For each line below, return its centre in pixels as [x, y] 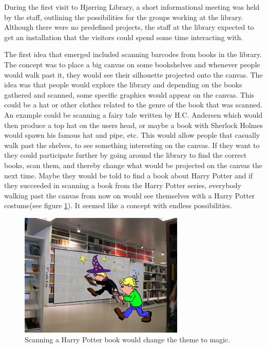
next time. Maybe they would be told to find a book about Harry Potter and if [129, 175]
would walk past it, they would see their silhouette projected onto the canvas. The [133, 74]
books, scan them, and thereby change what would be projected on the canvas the [133, 165]
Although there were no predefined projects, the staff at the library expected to [129, 27]
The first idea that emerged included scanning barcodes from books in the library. [133, 54]
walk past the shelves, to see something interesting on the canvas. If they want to [132, 145]
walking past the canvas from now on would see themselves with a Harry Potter [130, 195]
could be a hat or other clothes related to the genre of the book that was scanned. [133, 105]
